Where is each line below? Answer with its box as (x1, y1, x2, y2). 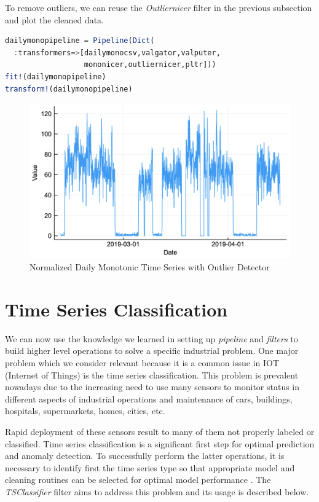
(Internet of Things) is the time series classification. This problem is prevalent (5, 368, 299, 381)
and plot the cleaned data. (5, 13, 104, 26)
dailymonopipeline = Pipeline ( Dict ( (5, 36, 155, 45)
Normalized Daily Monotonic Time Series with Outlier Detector (30, 261, 270, 273)
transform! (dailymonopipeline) (5, 84, 133, 93)
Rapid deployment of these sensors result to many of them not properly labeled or (5, 425, 315, 437)
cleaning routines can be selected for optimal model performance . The (5, 473, 271, 486)
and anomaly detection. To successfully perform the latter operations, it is (5, 449, 285, 462)
